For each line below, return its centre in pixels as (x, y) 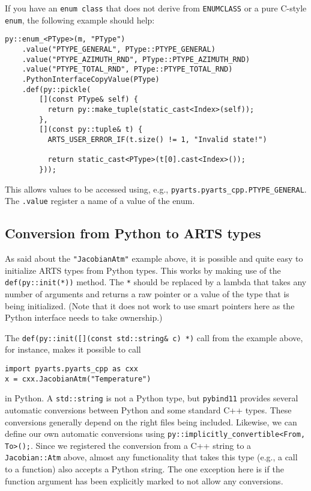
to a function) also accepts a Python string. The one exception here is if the (144, 469)
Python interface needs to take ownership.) (84, 317)
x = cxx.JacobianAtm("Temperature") (78, 379)
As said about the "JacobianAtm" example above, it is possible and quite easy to (154, 258)
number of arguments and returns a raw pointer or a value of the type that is (147, 293)
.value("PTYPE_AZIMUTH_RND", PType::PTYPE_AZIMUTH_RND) (136, 59)
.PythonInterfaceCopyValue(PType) (91, 79)
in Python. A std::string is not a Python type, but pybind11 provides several (152, 398)
